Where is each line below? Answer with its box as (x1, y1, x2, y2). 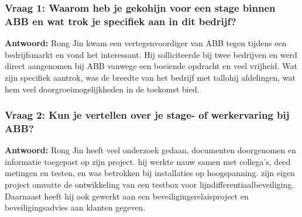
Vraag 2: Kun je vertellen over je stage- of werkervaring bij (5, 108, 290, 122)
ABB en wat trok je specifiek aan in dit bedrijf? (5, 13, 236, 28)
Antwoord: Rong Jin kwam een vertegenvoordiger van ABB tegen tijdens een (5, 37, 287, 49)
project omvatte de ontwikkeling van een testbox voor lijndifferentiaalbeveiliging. (5, 178, 294, 191)
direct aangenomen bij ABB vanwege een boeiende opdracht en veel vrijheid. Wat (5, 60, 297, 72)
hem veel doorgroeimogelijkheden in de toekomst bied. (5, 82, 200, 95)
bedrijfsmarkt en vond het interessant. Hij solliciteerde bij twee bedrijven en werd (5, 48, 297, 60)
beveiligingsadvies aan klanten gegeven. (5, 201, 146, 213)
